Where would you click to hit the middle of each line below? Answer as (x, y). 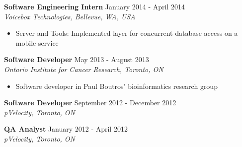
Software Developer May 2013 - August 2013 (77, 59)
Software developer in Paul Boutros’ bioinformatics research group (117, 86)
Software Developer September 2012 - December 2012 (90, 103)
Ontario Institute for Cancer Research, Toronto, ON (84, 69)
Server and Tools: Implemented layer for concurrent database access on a (127, 33)
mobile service (37, 42)
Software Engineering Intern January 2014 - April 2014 (94, 6)
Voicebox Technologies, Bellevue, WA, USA (70, 16)
